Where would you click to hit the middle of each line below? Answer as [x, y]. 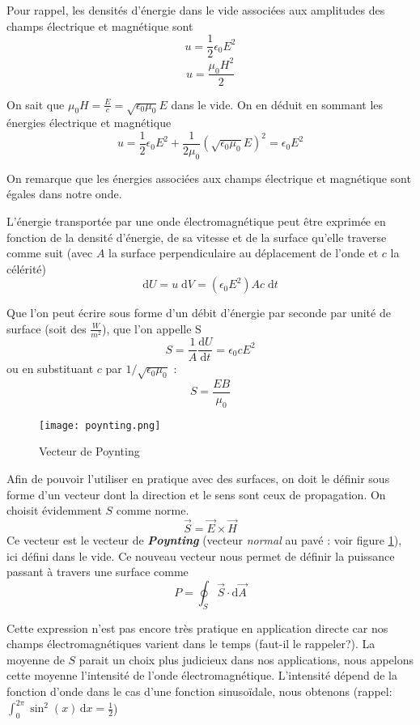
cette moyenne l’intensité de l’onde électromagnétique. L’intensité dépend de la [202, 675]
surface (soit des [47, 328]
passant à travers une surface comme [98, 572]
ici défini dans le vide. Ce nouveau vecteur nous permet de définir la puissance [201, 555]
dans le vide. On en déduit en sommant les [277, 104]
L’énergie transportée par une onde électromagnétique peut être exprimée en [196, 220]
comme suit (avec [50, 253]
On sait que [36, 104]
